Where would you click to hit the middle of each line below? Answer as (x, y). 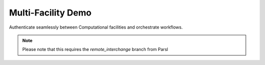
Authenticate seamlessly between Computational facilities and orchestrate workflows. (96, 27)
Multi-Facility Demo (50, 13)
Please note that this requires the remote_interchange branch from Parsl (95, 49)
